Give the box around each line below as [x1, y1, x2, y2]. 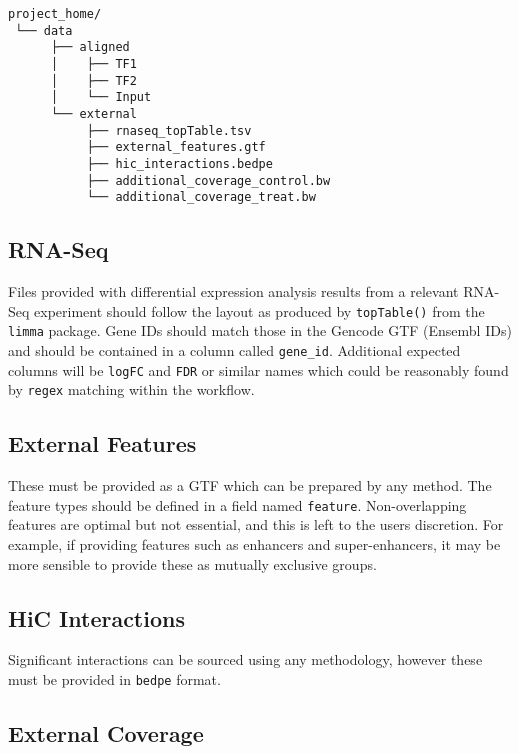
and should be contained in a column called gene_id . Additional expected [8, 339, 461, 360]
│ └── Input [50, 90, 152, 105]
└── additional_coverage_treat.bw [86, 190, 316, 205]
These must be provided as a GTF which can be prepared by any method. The [8, 475, 492, 496]
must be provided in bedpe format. [8, 668, 221, 689]
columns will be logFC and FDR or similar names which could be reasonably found [8, 359, 509, 380]
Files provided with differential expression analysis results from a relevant [8, 281, 459, 302]
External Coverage [8, 718, 204, 749]
